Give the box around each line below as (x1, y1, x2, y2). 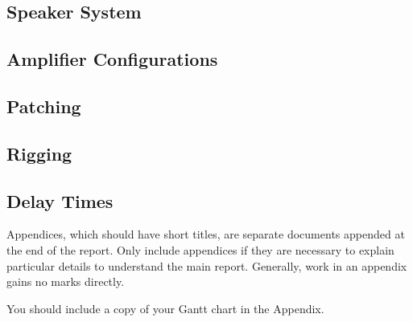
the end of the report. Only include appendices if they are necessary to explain (6, 241, 394, 258)
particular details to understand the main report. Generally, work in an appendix (6, 257, 407, 274)
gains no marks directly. (6, 273, 125, 290)
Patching (6, 93, 81, 118)
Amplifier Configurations (6, 47, 218, 71)
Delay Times (6, 188, 114, 213)
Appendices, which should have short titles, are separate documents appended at (6, 226, 405, 243)
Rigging (6, 141, 72, 165)
